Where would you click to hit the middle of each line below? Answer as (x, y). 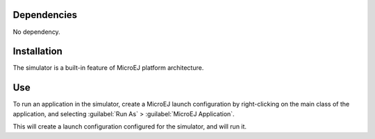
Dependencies (45, 15)
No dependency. (36, 32)
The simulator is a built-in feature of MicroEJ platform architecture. (108, 68)
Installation (37, 52)
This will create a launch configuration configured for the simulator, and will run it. (130, 127)
